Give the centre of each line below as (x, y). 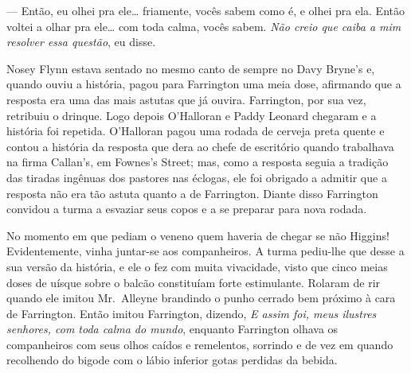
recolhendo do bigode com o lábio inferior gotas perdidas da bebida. (172, 360)
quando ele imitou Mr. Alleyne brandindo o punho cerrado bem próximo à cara (201, 298)
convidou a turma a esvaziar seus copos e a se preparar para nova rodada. (187, 209)
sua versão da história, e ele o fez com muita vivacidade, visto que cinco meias (197, 266)
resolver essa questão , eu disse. (81, 42)
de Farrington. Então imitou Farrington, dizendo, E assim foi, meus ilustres (192, 313)
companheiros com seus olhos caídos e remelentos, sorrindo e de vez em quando (200, 344)
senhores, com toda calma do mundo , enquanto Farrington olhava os (172, 329)
